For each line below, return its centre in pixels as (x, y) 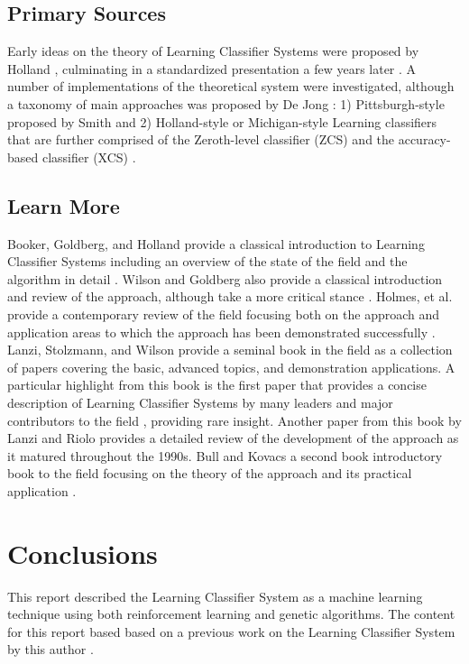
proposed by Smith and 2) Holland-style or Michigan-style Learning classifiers (222, 121)
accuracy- (424, 139)
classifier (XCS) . (89, 157)
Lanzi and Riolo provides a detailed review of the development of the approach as (233, 438)
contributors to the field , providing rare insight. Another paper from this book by (234, 420)
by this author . (51, 649)
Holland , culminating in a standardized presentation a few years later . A (212, 68)
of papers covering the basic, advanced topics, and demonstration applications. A (231, 367)
